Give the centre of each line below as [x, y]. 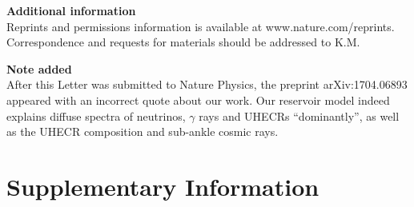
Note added [39, 68]
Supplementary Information [163, 186]
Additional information [71, 10]
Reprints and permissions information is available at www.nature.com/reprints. [201, 26]
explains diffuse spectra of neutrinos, [96, 115]
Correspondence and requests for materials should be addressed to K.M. [183, 42]
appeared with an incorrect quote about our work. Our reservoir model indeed [198, 100]
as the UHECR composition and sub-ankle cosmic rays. [143, 131]
